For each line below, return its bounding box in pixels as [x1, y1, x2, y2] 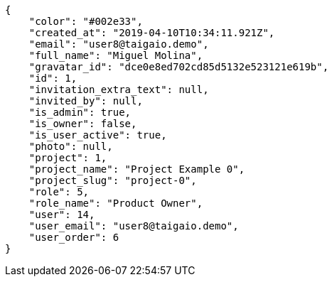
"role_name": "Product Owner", [28, 197, 203, 209]
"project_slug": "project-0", [28, 175, 197, 186]
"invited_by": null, [28, 95, 143, 107]
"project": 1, [28, 152, 107, 163]
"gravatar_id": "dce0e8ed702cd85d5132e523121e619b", [28, 61, 329, 72]
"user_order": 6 [28, 232, 119, 243]
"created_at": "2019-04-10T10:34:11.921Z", [28, 27, 275, 38]
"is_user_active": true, [28, 129, 167, 141]
